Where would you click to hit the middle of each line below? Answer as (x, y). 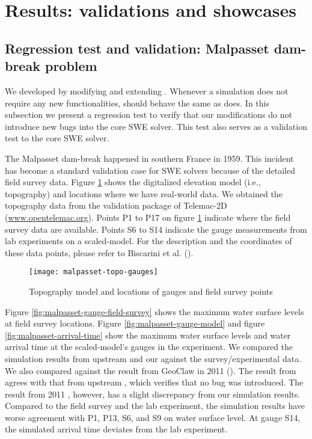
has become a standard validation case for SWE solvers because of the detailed (150, 170)
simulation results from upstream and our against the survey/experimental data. (153, 358)
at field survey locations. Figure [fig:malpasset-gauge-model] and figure (135, 323)
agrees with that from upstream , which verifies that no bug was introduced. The (154, 382)
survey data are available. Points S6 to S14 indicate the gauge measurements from (156, 229)
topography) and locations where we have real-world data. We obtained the (144, 193)
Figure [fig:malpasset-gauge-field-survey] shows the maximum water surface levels (154, 311)
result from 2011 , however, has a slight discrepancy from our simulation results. (153, 394)
